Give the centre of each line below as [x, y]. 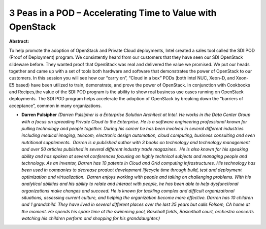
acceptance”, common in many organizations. [55, 106]
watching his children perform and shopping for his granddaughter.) [91, 218]
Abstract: [19, 41]
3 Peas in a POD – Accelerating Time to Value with [113, 13]
